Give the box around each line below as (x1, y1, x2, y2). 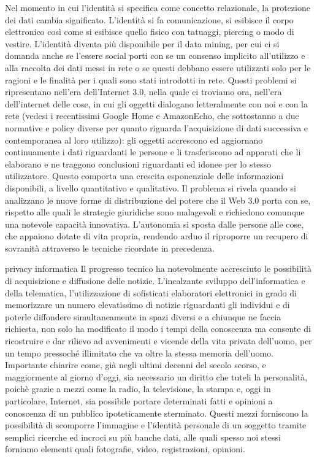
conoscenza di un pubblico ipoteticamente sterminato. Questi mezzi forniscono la (5, 406, 308, 419)
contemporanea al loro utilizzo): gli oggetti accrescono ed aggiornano (5, 133, 263, 146)
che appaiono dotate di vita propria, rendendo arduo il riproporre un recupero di (5, 229, 308, 242)
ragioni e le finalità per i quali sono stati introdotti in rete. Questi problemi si (5, 73, 297, 86)
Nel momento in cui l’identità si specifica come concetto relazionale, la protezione (5, 1, 310, 13)
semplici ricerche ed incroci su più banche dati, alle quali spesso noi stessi (5, 430, 281, 443)
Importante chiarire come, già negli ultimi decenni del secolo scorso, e (5, 358, 266, 371)
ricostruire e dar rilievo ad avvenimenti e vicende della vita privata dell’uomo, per (5, 334, 312, 347)
